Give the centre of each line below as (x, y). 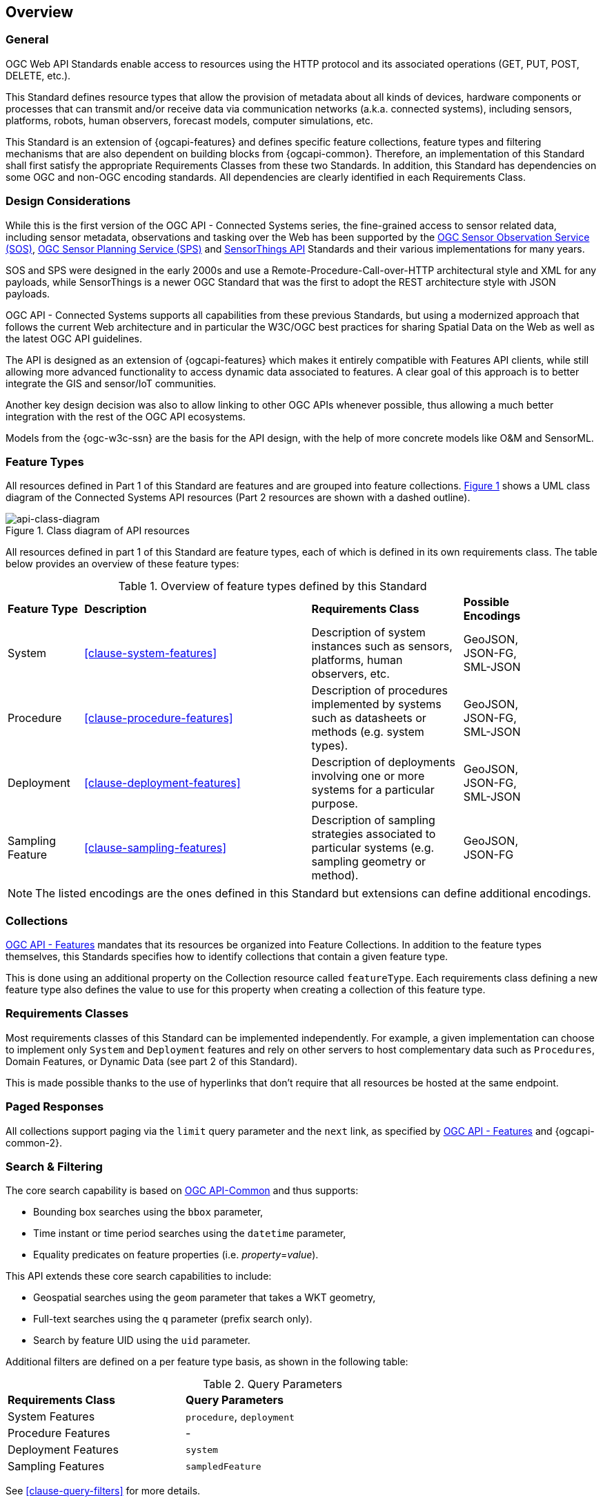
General (27, 40)
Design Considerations (68, 201)
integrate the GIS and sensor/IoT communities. (111, 383)
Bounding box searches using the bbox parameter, (148, 1212)
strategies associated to (374, 834)
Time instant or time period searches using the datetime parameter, (190, 1233)
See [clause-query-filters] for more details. (103, 1491)
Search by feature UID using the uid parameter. (142, 1340)
